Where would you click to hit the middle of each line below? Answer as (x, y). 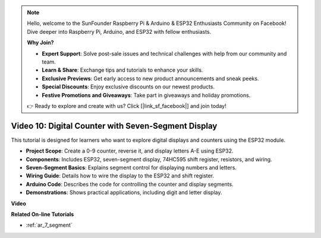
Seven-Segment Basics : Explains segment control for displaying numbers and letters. (131, 167)
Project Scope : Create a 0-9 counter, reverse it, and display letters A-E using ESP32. (130, 151)
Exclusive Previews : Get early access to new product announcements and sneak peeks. (150, 78)
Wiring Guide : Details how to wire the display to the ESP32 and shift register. (120, 176)
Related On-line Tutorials (43, 214)
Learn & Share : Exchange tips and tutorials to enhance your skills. (122, 70)
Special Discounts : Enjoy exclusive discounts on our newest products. (128, 87)
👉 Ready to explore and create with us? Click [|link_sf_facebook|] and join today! (127, 106)
